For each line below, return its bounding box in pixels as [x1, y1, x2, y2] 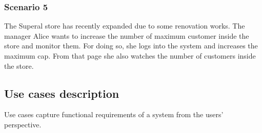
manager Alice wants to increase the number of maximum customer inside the [4, 30, 249, 41]
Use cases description [4, 85, 119, 101]
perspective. [4, 119, 42, 129]
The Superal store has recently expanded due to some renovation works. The [4, 20, 245, 31]
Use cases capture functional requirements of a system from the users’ [4, 109, 224, 120]
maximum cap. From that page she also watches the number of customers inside [4, 50, 256, 61]
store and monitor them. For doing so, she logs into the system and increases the [4, 40, 258, 51]
